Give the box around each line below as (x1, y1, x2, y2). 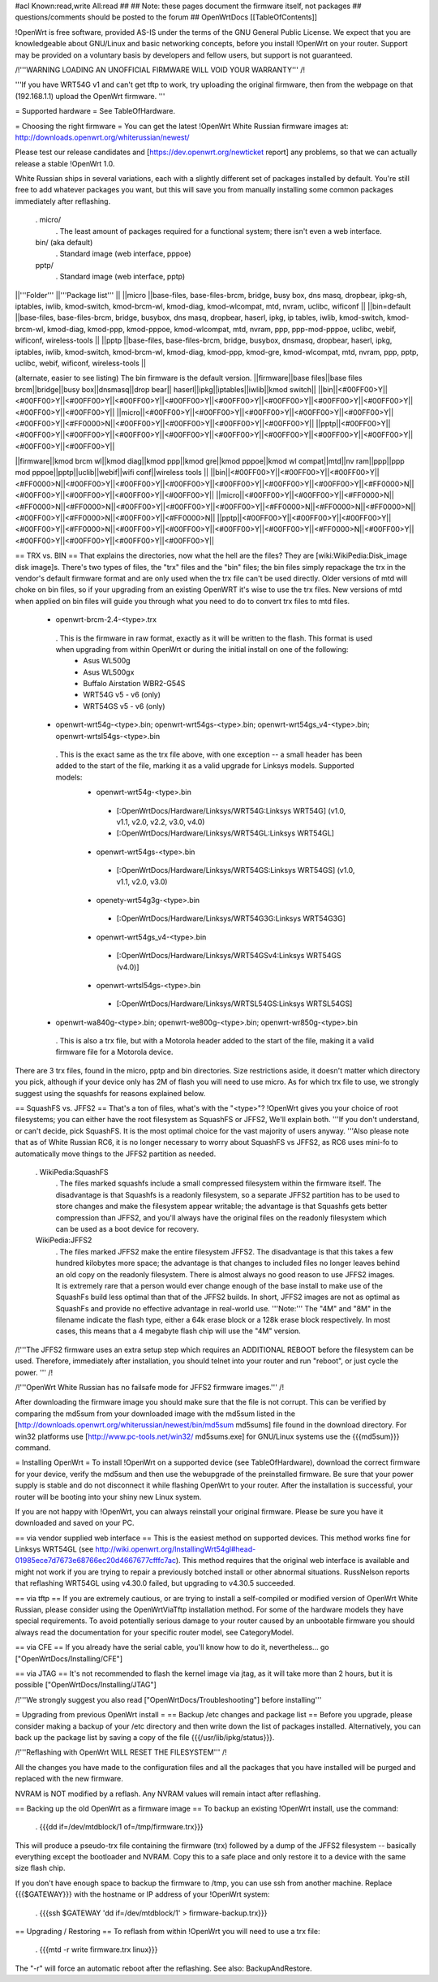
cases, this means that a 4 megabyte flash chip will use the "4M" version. (55, 1326, 302, 1336)
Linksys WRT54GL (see (15, 1544, 94, 1554)
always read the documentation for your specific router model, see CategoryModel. (15, 1627, 294, 1637)
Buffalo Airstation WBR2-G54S (83, 679, 186, 689)
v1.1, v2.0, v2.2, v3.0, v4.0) (116, 817, 205, 827)
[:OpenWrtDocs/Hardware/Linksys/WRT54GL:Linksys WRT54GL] (116, 828, 334, 838)
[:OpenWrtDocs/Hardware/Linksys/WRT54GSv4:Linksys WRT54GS (116, 951, 341, 961)
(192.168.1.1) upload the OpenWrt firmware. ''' (15, 91, 165, 101)
